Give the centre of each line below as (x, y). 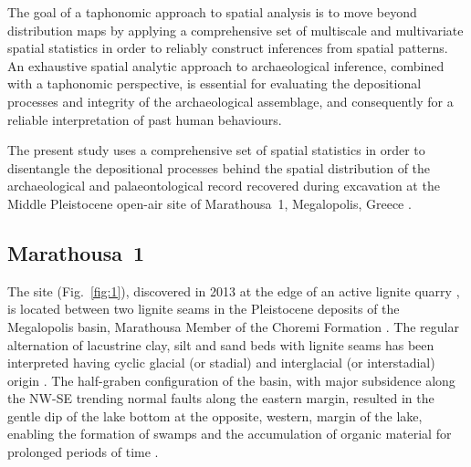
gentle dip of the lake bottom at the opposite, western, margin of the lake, (215, 415)
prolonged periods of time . (83, 452)
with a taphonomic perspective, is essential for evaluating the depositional (215, 83)
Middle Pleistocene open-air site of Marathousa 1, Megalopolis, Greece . (209, 203)
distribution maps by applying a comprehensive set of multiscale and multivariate (235, 30)
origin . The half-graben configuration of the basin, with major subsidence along (231, 380)
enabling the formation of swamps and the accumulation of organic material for (230, 434)
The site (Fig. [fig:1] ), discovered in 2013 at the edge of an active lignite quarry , (234, 291)
